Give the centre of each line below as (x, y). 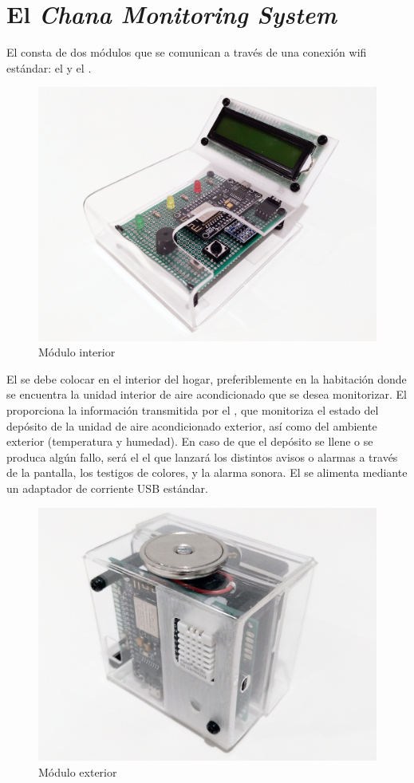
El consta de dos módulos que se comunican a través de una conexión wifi (187, 52)
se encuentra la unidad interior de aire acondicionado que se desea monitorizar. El (207, 394)
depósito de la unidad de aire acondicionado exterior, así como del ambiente (192, 425)
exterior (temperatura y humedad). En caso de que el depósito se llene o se (190, 441)
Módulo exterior (78, 771)
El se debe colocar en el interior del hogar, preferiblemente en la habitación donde (207, 378)
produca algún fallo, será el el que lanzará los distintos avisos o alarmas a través (202, 456)
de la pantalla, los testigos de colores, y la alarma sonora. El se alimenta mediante (207, 472)
